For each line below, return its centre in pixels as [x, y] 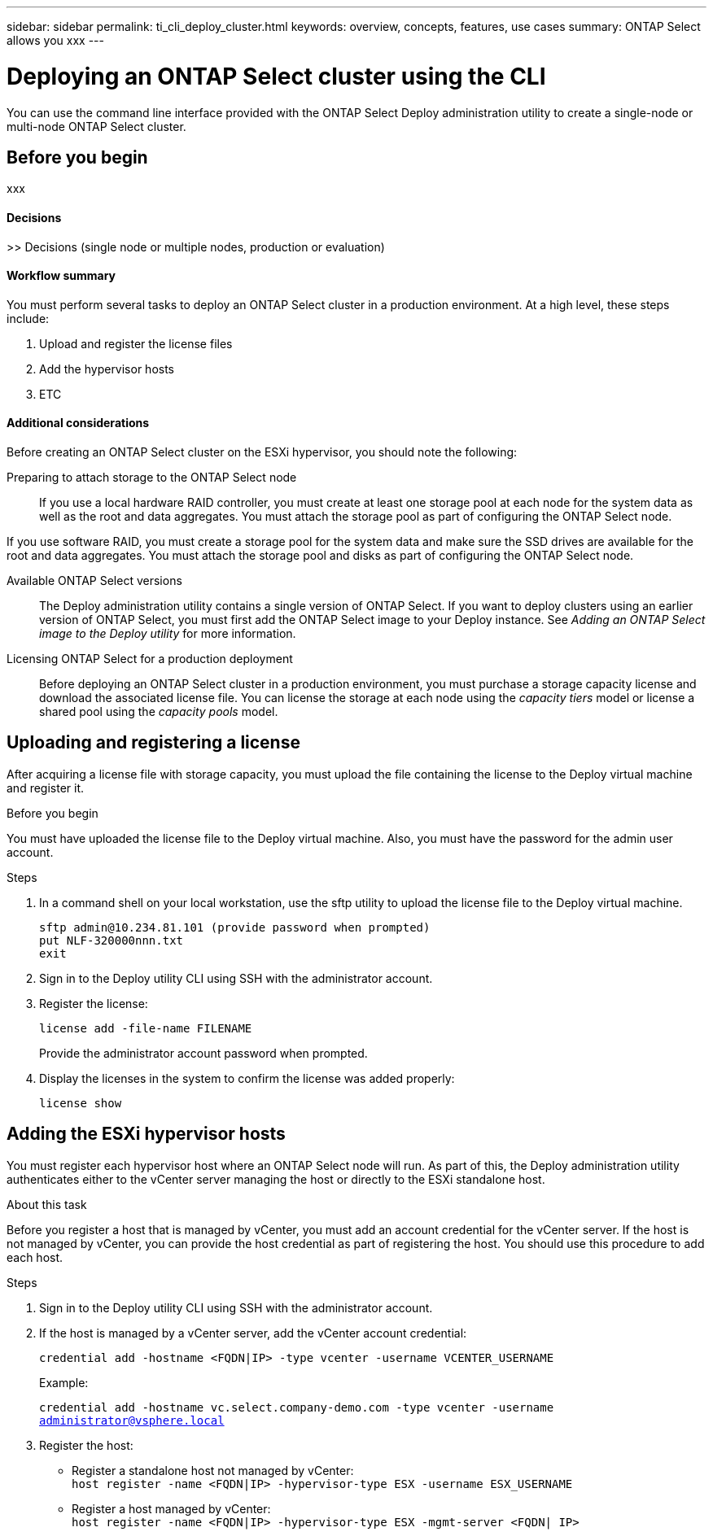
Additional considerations [78, 423]
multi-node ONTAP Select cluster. [96, 126]
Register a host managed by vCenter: [171, 1508]
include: [28, 318]
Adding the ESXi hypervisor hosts [146, 1134]
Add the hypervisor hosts [107, 369]
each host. [35, 1257]
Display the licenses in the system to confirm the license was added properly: [247, 1078]
